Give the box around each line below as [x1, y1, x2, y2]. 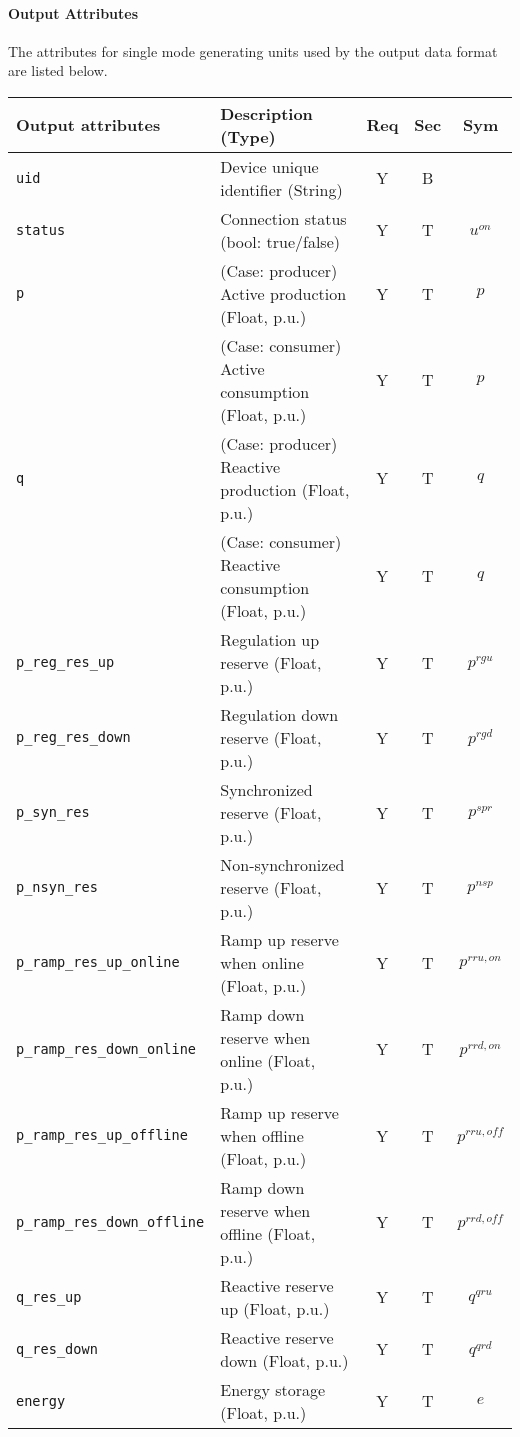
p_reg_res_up [16, 654, 115, 671]
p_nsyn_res [16, 879, 98, 896]
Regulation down [220, 702, 339, 726]
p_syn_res [16, 804, 90, 821]
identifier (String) [220, 177, 343, 201]
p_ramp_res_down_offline [16, 1213, 205, 1230]
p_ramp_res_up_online [16, 954, 180, 971]
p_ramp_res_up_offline [16, 1127, 188, 1144]
